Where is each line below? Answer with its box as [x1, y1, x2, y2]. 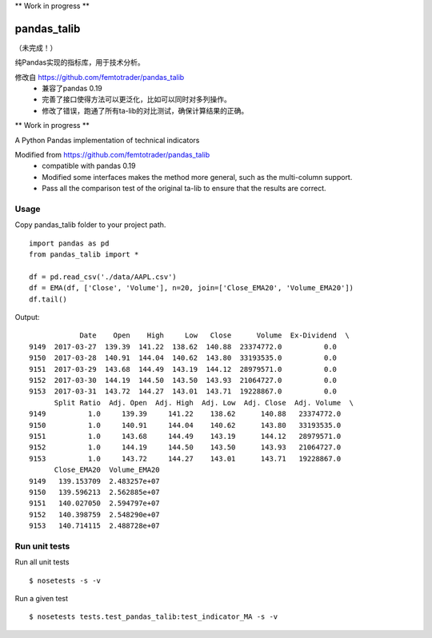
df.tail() [29, 294, 67, 304]
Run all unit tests [14, 557, 70, 567]
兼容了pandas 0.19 [42, 84, 103, 94]
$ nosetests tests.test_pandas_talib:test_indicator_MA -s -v [29, 612, 278, 621]
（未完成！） [14, 42, 58, 52]
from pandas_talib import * [29, 250, 139, 259]
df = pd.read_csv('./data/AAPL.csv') [29, 272, 178, 281]
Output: [14, 313, 40, 322]
